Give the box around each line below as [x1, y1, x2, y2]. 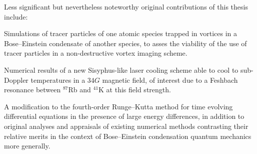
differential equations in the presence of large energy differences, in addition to [4, 111, 244, 121]
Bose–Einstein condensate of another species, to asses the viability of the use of [4, 38, 247, 48]
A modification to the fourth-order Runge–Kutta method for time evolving [4, 101, 233, 111]
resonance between [4, 84, 61, 95]
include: [4, 11, 28, 22]
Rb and [68, 84, 91, 95]
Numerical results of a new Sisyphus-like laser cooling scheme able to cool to [4, 64, 238, 75]
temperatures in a [30, 74, 85, 85]
